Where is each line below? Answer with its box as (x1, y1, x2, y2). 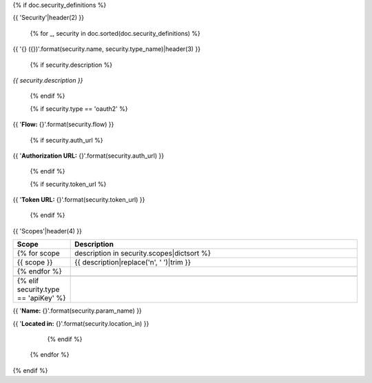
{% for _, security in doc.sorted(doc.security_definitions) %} (30, 29, 201, 37)
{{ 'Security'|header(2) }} (12, 14, 84, 22)
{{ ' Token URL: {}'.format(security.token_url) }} (12, 196, 145, 204)
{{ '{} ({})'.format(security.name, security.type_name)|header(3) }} (12, 45, 201, 53)
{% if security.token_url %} (30, 180, 107, 188)
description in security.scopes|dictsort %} (74, 249, 211, 258)
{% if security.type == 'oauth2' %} (30, 104, 128, 113)
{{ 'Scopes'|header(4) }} (12, 227, 82, 235)
